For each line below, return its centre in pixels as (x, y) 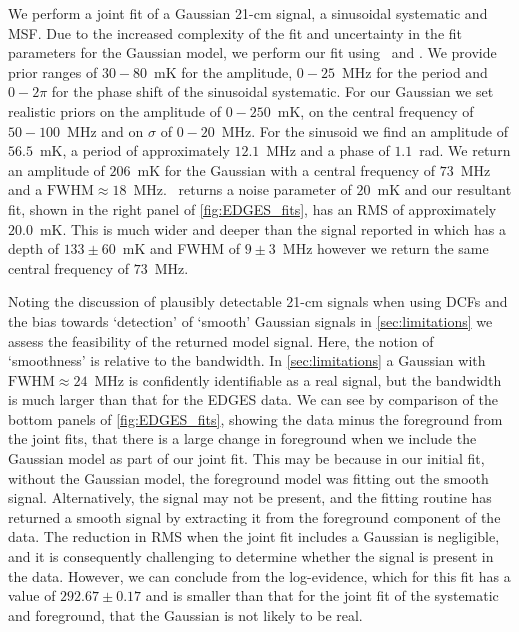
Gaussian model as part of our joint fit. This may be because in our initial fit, (246, 458)
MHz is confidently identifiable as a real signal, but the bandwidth (298, 379)
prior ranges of (53, 71)
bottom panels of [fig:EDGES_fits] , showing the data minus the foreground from (255, 418)
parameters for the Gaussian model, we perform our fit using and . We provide (252, 52)
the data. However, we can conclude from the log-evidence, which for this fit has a (259, 575)
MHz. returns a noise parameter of (242, 189)
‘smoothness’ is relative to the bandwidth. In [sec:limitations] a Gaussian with (247, 360)
